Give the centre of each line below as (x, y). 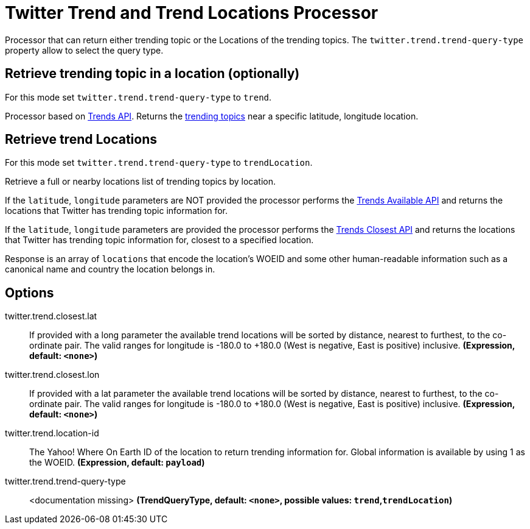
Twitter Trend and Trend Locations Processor (192, 13)
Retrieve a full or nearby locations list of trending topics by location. (140, 182)
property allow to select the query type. (84, 50)
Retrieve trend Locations (81, 140)
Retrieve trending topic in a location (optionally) (152, 74)
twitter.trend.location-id (52, 433)
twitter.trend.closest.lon (52, 375)
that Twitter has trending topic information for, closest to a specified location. (159, 240)
